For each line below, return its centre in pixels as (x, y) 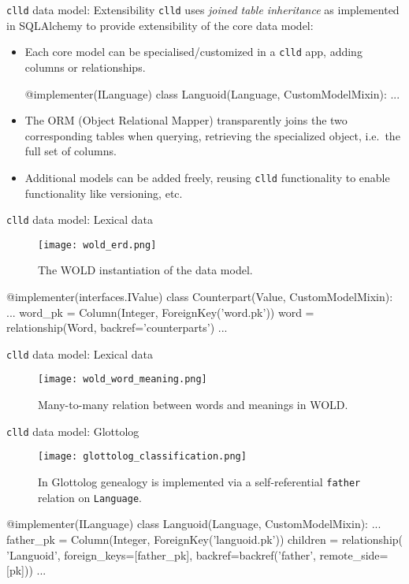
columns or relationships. (85, 67)
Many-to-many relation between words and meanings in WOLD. (193, 405)
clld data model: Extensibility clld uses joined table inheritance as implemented (203, 9)
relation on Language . (90, 497)
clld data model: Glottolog (73, 431)
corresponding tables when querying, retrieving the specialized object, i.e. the (212, 135)
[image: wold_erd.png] (97, 245)
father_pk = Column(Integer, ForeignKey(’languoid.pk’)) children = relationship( (205, 539)
